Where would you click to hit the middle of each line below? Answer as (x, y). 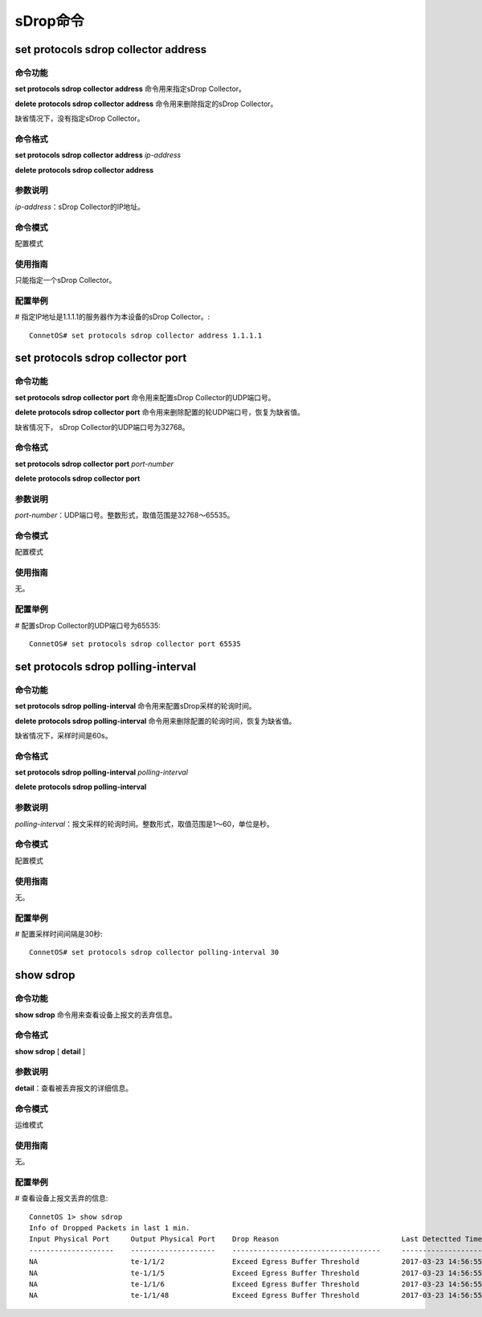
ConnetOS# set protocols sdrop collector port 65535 (135, 644)
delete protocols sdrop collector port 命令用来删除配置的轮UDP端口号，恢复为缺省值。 (160, 412)
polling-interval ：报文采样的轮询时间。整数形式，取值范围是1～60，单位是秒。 (144, 824)
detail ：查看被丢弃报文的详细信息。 (74, 1088)
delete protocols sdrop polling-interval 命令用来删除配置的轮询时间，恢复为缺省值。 (155, 721)
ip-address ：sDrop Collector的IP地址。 (80, 207)
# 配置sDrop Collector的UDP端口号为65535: (88, 625)
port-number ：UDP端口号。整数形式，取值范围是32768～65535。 (125, 515)
